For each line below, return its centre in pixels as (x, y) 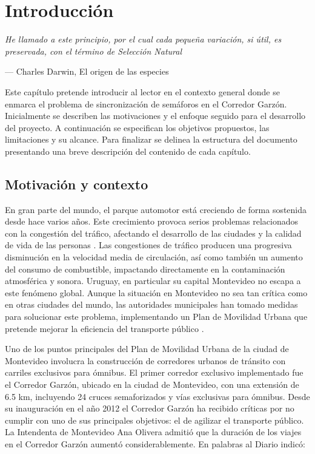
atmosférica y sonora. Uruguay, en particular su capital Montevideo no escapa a (153, 281)
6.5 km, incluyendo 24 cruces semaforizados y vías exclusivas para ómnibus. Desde (157, 396)
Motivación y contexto (77, 184)
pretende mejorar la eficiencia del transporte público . (104, 328)
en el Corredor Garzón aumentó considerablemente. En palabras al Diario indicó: (155, 443)
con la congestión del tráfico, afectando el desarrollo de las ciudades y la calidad (153, 233)
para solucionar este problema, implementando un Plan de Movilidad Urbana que (156, 317)
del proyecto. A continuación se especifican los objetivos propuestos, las (137, 127)
